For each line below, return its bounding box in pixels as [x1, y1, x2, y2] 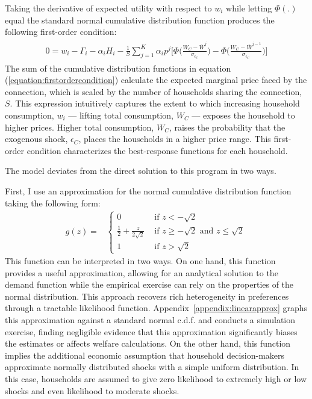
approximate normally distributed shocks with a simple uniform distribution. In [5, 360, 299, 373]
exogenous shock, [5, 132, 68, 145]
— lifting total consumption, [68, 109, 174, 122]
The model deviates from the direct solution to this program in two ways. [5, 164, 276, 177]
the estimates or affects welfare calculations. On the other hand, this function [5, 337, 291, 350]
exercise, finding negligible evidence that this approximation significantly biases [5, 325, 298, 338]
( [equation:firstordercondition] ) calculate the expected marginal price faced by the [5, 73, 307, 86]
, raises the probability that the [169, 120, 285, 133]
